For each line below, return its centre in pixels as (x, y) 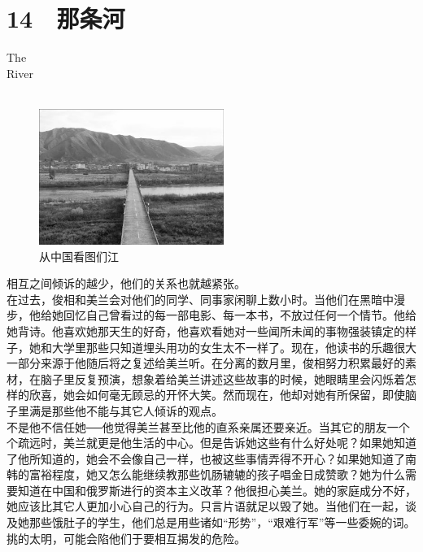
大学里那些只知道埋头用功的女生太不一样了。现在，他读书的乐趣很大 (234, 347)
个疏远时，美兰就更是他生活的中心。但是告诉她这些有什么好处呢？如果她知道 (211, 443)
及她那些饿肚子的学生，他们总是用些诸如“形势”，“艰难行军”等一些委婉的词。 (211, 522)
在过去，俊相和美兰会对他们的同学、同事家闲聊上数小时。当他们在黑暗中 (200, 299)
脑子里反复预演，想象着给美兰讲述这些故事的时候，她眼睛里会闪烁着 (222, 378)
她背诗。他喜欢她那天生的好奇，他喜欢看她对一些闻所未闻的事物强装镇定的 (206, 330)
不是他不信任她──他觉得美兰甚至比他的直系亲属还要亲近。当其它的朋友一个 (208, 426)
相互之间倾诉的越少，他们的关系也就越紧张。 (126, 283)
